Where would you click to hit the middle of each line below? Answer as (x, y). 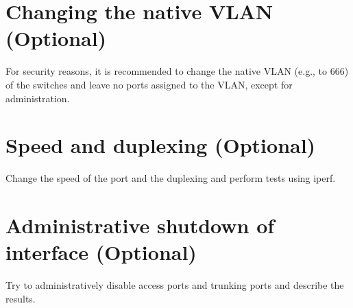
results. (21, 298)
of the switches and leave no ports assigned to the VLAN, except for (149, 84)
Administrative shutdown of (140, 225)
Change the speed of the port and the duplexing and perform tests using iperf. (171, 178)
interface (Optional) (101, 252)
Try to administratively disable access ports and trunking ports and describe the (175, 285)
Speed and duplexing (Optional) (161, 145)
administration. (38, 98)
